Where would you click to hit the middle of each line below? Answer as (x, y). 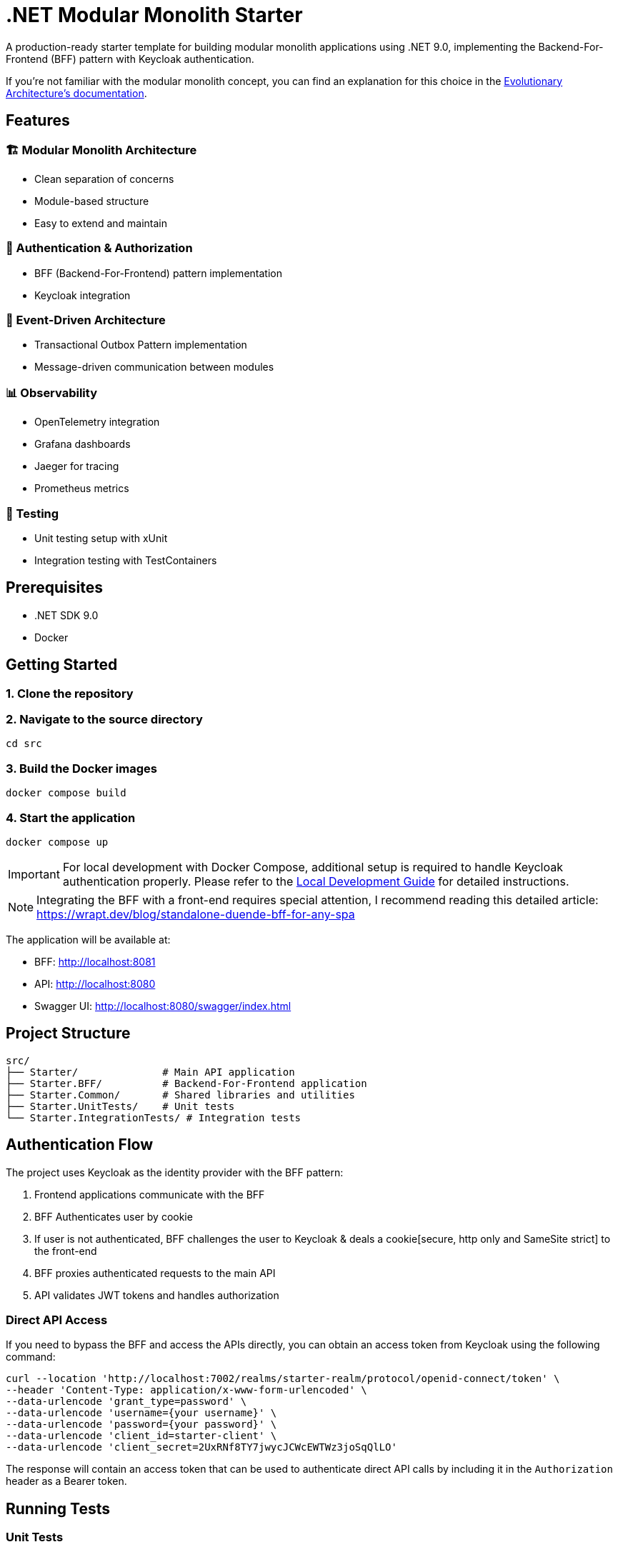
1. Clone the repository (70, 693)
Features (38, 121)
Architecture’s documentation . (76, 93)
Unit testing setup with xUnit (101, 538)
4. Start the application (71, 817)
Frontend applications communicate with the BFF (150, 1194)
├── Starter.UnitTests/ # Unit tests (120, 1106)
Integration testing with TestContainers (126, 560)
